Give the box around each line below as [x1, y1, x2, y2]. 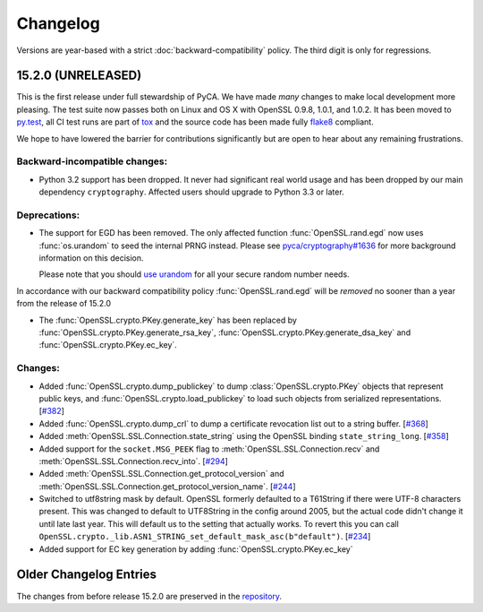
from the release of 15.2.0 [16, 298, 112, 309]
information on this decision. [38, 253, 144, 263]
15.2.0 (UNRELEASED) [16, 68, 142, 83]
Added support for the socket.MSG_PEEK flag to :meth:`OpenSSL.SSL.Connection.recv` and [38, 444, 380, 454]
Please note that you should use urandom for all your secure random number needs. [38, 269, 350, 280]
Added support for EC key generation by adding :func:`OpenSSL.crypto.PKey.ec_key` [38, 543, 353, 555]
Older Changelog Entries [16, 567, 157, 582]
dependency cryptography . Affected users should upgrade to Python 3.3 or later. [38, 186, 344, 197]
